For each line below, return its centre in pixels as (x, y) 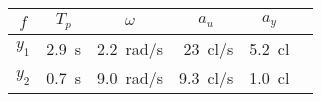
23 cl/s (208, 48)
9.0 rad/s (130, 77)
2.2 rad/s (130, 48)
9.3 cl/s (206, 77)
